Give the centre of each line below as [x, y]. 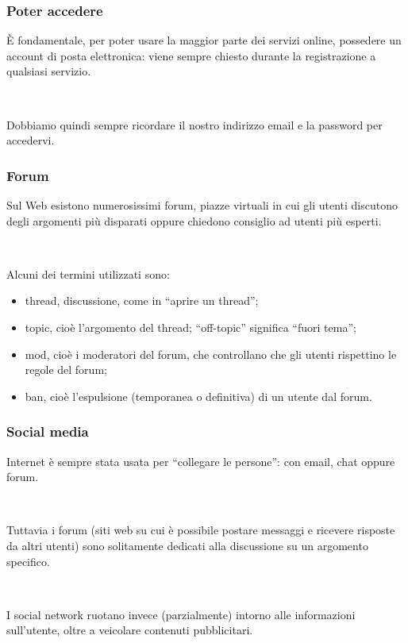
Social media [48, 431]
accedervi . [31, 140]
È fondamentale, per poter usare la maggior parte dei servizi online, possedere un [204, 40]
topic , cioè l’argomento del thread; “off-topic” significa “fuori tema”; [191, 327]
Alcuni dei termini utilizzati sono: [88, 273]
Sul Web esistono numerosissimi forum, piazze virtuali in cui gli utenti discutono [202, 205]
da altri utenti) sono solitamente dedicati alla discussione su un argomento [187, 545]
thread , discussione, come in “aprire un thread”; [142, 300]
